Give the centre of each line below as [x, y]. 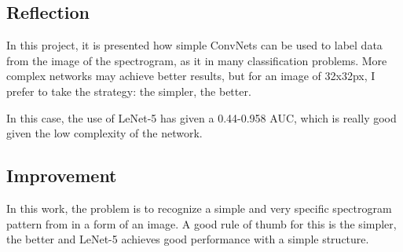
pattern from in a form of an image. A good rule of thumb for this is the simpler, [201, 223]
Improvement [62, 175]
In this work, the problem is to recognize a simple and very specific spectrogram [199, 208]
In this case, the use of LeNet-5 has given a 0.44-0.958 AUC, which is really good [201, 117]
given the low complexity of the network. [104, 133]
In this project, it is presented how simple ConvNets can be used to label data [194, 45]
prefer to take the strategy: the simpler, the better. [129, 91]
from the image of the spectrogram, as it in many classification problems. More [197, 60]
